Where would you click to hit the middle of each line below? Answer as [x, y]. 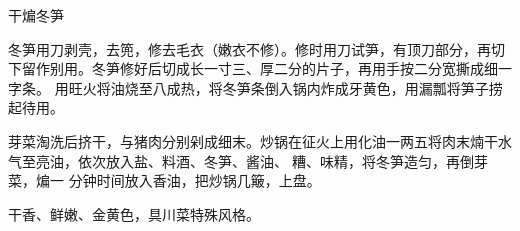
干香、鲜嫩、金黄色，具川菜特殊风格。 [134, 213]
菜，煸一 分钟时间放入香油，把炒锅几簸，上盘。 [164, 180]
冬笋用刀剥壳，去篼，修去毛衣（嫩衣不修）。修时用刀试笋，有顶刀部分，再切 [256, 48]
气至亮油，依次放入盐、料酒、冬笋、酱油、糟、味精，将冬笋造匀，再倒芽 [248, 160]
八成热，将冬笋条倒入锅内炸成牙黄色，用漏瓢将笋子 [320, 87]
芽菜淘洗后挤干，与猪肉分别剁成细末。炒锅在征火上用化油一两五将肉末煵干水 [260, 140]
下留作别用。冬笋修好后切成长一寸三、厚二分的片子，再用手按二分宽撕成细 [253, 68]
